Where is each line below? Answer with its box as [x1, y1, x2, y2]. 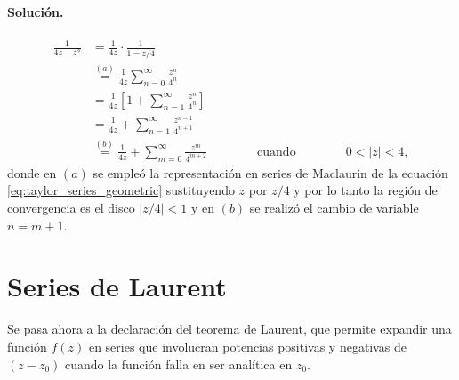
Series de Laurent [7, 268, 227, 304]
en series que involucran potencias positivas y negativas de [88, 336, 407, 355]
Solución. [7, 2, 64, 20]
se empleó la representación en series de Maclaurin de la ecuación [93, 163, 448, 182]
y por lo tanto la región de [294, 181, 438, 199]
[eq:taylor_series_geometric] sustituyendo [7, 181, 235, 199]
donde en [7, 163, 57, 182]
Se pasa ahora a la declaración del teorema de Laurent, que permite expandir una [7, 319, 452, 338]
